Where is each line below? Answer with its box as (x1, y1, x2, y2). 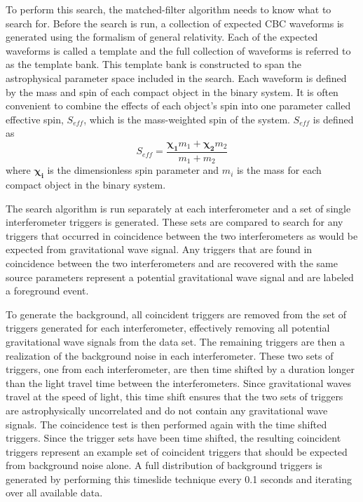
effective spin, (6, 111, 64, 126)
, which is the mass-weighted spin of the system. (83, 111, 290, 126)
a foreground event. (6, 283, 89, 298)
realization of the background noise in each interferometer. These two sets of (6, 348, 334, 362)
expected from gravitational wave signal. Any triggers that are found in (6, 242, 313, 257)
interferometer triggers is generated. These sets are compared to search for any (6, 215, 343, 229)
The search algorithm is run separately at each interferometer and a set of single (6, 201, 351, 215)
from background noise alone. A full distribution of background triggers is (6, 458, 322, 473)
